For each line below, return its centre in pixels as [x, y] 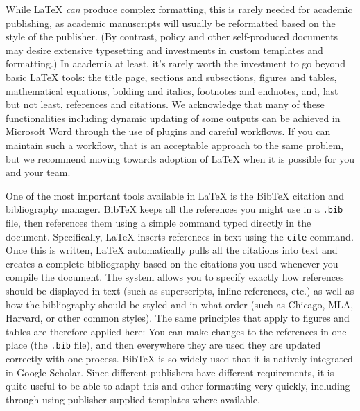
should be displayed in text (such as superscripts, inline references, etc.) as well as [180, 290]
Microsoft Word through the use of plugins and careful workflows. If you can [168, 131]
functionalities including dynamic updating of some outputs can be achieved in [173, 117]
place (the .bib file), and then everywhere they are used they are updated [163, 345]
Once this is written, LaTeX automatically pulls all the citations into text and [172, 250]
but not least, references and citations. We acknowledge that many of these [165, 104]
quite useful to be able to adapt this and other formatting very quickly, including [178, 386]
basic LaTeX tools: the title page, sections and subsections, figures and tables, [171, 77]
